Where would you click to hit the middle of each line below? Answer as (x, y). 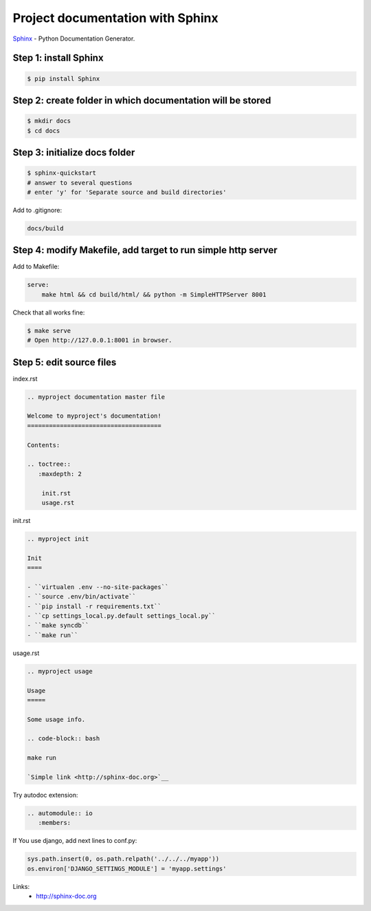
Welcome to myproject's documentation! (94, 416)
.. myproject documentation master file (96, 397)
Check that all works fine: (49, 312)
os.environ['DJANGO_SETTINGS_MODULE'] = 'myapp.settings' (127, 868)
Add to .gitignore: (37, 210)
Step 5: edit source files (65, 362)
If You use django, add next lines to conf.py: (75, 841)
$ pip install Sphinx (64, 78)
